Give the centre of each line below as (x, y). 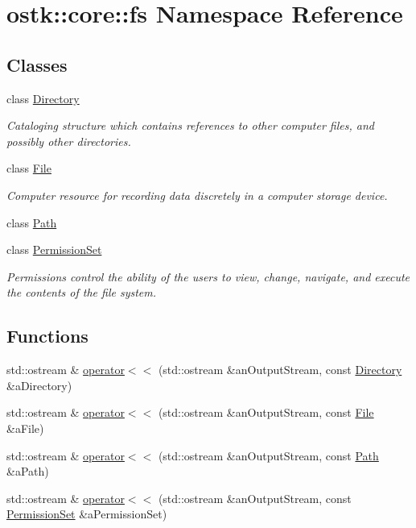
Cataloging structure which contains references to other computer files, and (190, 125)
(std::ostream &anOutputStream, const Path (268, 455)
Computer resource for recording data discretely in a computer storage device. (197, 195)
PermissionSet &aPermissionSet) (87, 514)
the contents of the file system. (82, 292)
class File (29, 168)
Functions (47, 336)
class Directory (43, 98)
